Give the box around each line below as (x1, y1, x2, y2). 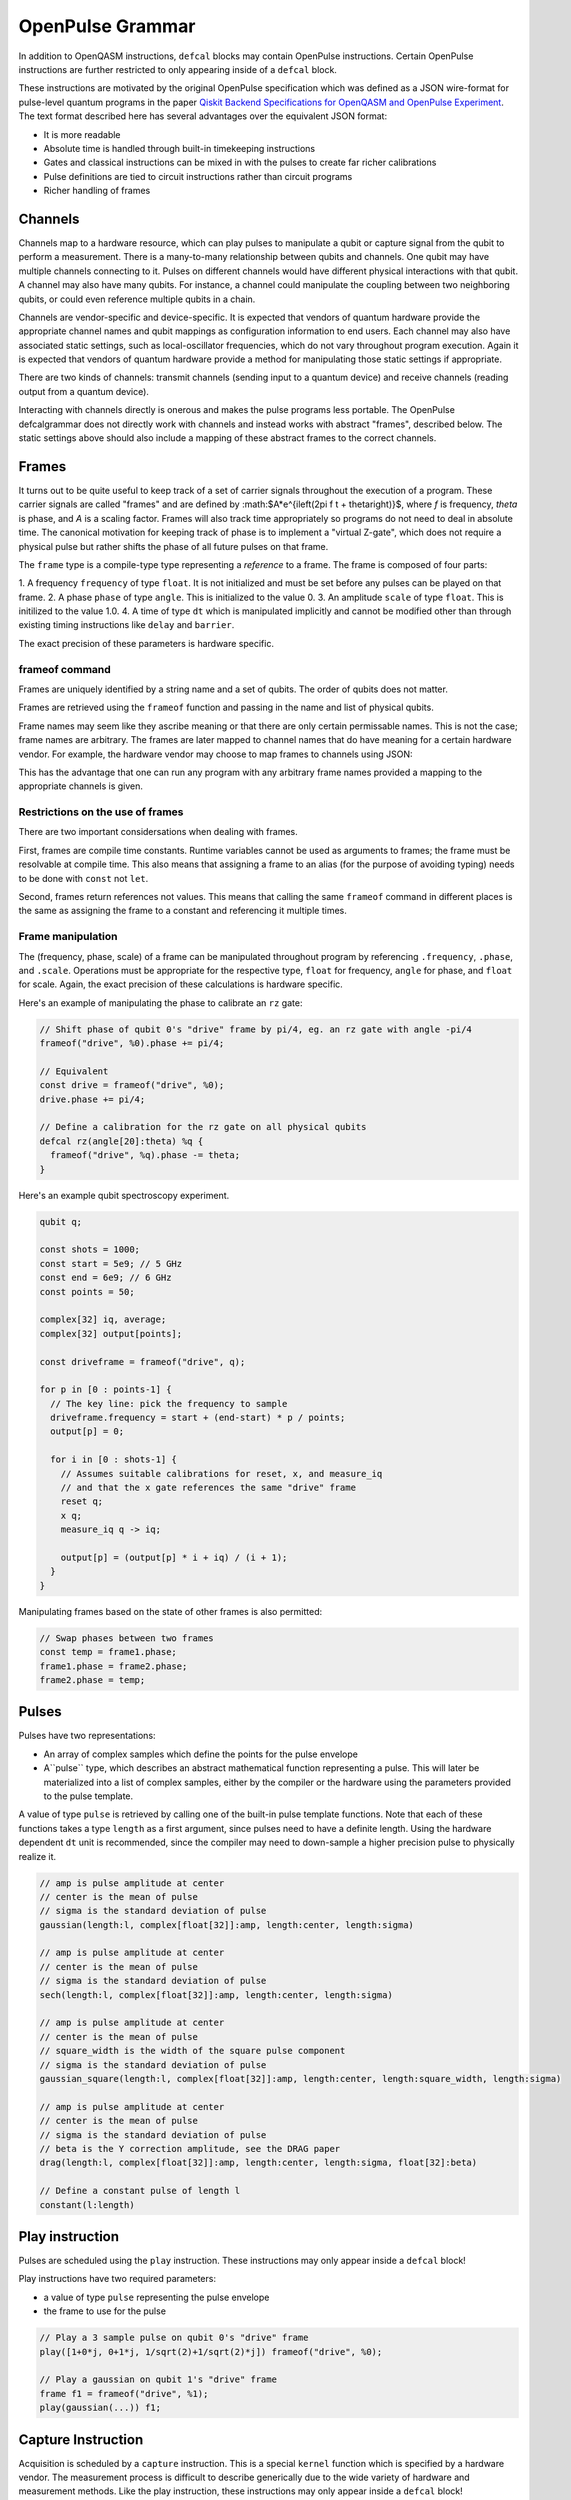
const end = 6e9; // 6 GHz (39, 1272, 172, 1284)
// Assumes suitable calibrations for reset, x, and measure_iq (60, 1468, 383, 1479)
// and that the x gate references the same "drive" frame (60, 1482, 357, 1494)
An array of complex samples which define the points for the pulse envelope (43, 1748, 359, 1760)
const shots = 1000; (39, 1244, 140, 1255)
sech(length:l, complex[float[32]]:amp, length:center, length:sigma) (39, 1989, 394, 2000)
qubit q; (39, 1216, 83, 1227)
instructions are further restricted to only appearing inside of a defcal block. (18, 63, 337, 75)
